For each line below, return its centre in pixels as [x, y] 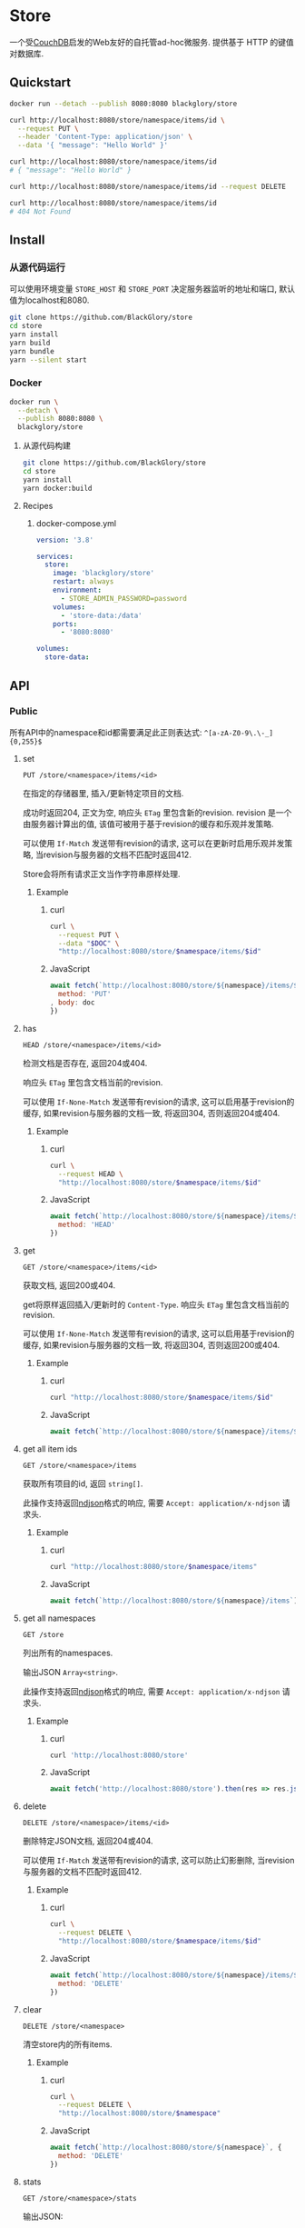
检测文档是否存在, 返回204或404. [85, 1063]
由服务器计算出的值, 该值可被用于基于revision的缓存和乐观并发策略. [148, 824]
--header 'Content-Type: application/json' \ [105, 137]
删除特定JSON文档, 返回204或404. [88, 1841]
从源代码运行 [38, 267]
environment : [78, 590]
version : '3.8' [64, 540]
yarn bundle [32, 351]
